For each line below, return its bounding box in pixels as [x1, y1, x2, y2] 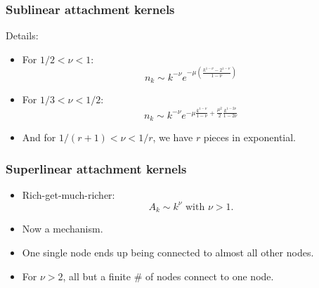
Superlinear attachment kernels [6, 159, 187, 177]
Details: [6, 28, 39, 43]
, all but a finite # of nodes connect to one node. [63, 268, 274, 283]
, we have [152, 130, 193, 145]
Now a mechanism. [22, 221, 103, 236]
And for [22, 130, 56, 145]
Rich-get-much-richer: [22, 187, 115, 202]
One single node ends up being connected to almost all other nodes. [22, 244, 314, 259]
